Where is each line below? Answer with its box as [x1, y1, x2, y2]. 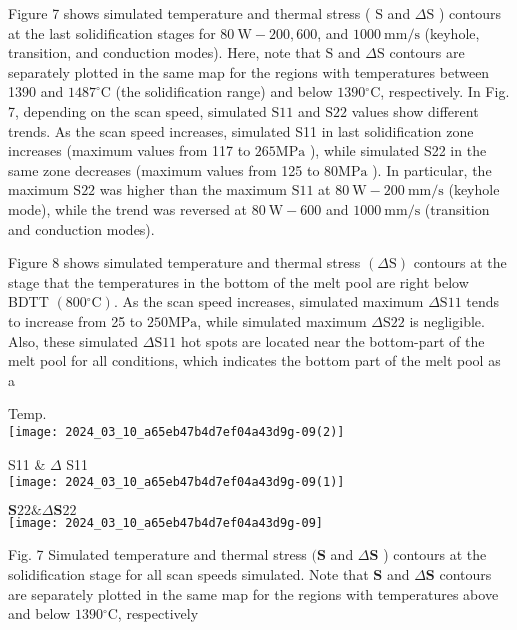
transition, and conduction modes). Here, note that [8, 42, 321, 63]
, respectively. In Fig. [380, 81, 510, 102]
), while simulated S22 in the [309, 140, 487, 161]
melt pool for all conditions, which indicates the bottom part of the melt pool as [8, 350, 501, 371]
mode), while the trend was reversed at [8, 198, 248, 219]
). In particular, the [372, 159, 492, 180]
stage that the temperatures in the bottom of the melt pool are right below [8, 271, 469, 292]
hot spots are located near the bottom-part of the [180, 330, 485, 351]
